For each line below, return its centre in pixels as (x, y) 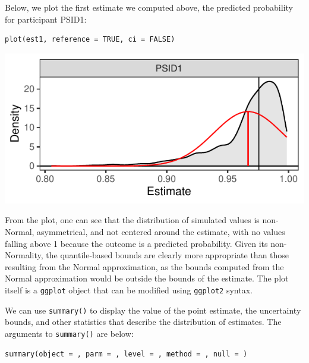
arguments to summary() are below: (69, 333)
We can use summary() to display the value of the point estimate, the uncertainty (153, 310)
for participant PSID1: (46, 19)
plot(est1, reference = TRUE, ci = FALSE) (90, 40)
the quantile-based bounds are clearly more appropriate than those (168, 255)
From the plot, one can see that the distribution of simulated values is (132, 220)
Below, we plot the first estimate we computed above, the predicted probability (149, 7)
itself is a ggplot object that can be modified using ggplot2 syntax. (129, 290)
